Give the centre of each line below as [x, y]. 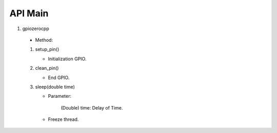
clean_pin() [47, 68]
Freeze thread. [63, 119]
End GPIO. [59, 77]
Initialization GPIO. [67, 59]
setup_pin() [47, 49]
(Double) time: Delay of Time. [92, 108]
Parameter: [60, 96]
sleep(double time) [55, 87]
